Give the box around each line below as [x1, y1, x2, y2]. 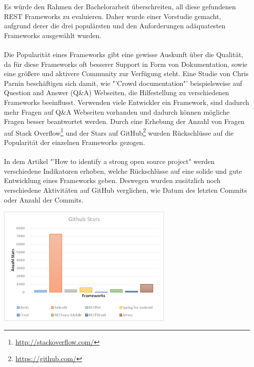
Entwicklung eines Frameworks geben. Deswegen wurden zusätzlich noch [4, 175, 221, 185]
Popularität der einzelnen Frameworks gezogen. [4, 137, 145, 147]
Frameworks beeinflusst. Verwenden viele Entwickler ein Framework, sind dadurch [4, 97, 250, 107]
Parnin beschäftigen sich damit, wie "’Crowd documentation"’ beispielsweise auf [4, 78, 242, 88]
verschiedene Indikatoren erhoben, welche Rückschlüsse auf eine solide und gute [4, 165, 242, 176]
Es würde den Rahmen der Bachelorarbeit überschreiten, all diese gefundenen [4, 1, 236, 11]
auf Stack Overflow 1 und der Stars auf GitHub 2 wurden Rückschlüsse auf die [4, 126, 234, 138]
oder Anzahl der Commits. [4, 194, 84, 204]
